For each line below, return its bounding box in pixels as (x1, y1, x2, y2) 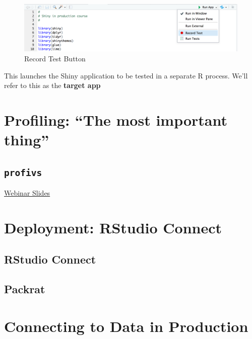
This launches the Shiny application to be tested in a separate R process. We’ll (4, 70, 248, 80)
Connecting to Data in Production (4, 315, 248, 336)
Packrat (4, 281, 45, 297)
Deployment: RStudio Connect (4, 217, 222, 237)
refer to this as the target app (4, 80, 101, 91)
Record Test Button (24, 53, 86, 63)
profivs (4, 167, 42, 178)
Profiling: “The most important (4, 109, 228, 130)
